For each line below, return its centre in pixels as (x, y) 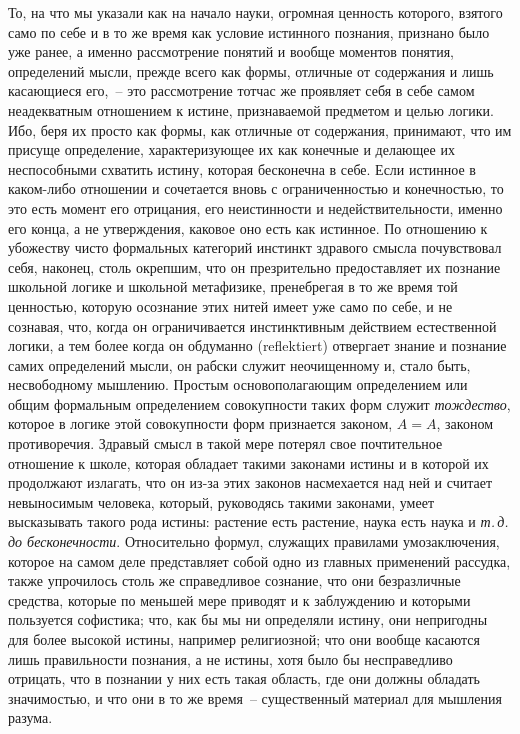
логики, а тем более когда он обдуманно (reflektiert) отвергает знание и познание (257, 345)
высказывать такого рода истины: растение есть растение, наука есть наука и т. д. (258, 521)
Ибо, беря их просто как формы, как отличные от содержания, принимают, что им (260, 129)
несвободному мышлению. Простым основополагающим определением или (238, 384)
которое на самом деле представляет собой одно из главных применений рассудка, (259, 560)
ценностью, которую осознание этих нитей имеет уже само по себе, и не (230, 305)
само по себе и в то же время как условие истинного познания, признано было (249, 31)
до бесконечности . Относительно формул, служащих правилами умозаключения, (254, 541)
